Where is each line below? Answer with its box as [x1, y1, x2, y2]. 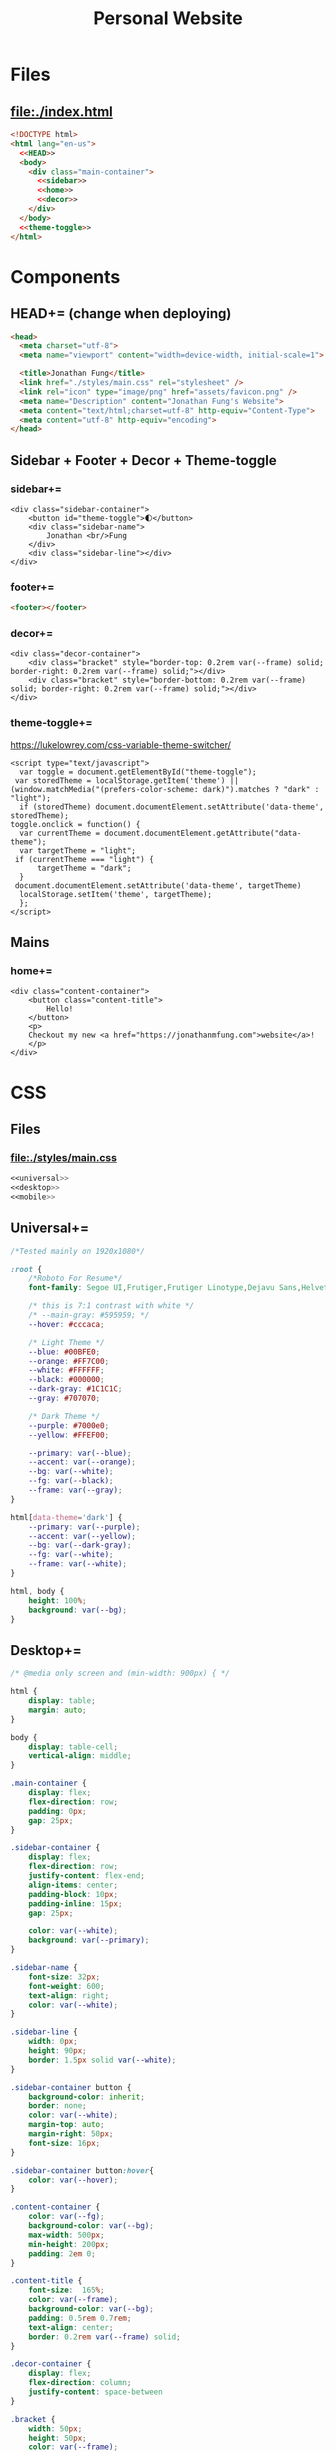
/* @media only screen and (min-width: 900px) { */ [10, 1668, 230, 1679]
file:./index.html [10, 103, 113, 120]
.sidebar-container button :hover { [10, 2165, 155, 2176]
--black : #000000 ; [28, 1375, 105, 1385]
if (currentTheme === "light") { [14, 854, 155, 864]
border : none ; [28, 2101, 87, 2111]
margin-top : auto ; [28, 2120, 105, 2130]
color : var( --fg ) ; [28, 2212, 105, 2222]
